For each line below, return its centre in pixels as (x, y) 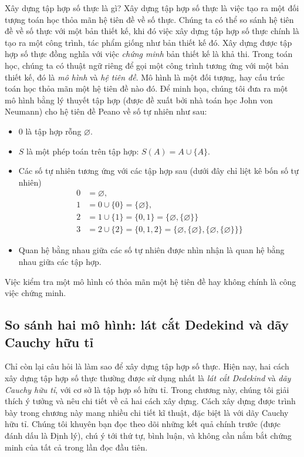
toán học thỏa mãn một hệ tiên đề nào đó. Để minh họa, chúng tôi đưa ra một (146, 88)
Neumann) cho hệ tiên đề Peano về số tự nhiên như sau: (106, 111)
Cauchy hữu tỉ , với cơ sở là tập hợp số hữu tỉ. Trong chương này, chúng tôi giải (147, 389)
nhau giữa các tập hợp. (60, 262)
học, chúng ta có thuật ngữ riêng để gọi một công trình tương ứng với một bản (147, 65)
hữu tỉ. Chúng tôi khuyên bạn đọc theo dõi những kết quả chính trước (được (143, 424)
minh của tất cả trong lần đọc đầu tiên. (76, 447)
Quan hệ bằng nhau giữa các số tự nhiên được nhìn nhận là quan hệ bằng (151, 250)
